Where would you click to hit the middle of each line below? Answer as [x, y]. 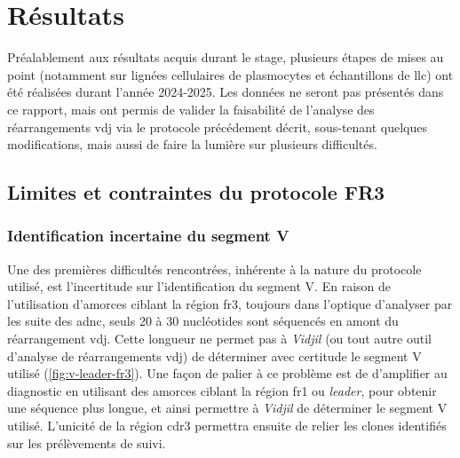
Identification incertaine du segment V [148, 236]
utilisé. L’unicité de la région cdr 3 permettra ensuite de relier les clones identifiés [227, 426]
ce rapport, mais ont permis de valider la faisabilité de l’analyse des [191, 109]
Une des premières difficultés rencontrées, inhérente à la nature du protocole [214, 268]
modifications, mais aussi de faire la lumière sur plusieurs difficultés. [192, 144]
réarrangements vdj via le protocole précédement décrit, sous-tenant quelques [218, 126]
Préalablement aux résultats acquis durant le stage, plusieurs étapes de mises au [226, 57]
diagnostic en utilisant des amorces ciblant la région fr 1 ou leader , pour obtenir [222, 390]
